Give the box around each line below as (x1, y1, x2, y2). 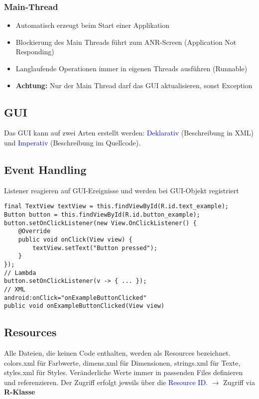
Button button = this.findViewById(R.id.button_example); (4, 211, 200, 219)
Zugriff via (223, 377, 255, 387)
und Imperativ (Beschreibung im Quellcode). (4, 137, 141, 147)
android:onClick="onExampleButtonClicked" (4, 294, 147, 301)
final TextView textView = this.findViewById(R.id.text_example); (4, 203, 229, 210)
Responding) (15, 46, 54, 57)
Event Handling (4, 161, 87, 177)
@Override (18, 228, 51, 235)
